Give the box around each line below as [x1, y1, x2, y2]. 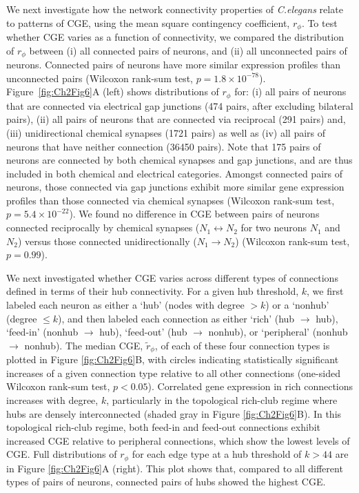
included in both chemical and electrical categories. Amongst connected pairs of [6, 166, 342, 180]
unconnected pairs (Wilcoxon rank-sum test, [6, 70, 193, 85]
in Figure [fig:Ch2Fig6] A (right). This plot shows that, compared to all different [6, 461, 343, 475]
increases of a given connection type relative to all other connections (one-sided [6, 365, 340, 380]
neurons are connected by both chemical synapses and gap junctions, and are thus [6, 153, 353, 167]
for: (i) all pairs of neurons [234, 84, 347, 99]
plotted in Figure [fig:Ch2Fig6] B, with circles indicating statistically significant [6, 352, 339, 367]
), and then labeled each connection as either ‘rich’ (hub [57, 311, 295, 325]
